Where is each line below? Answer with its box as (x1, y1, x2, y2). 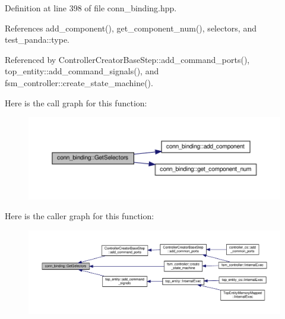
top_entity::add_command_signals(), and (5, 65, 159, 77)
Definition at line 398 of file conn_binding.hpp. (5, 2, 177, 14)
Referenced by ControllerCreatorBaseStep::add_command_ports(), (5, 53, 250, 65)
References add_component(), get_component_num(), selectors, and (5, 21, 256, 34)
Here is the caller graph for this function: (5, 210, 154, 222)
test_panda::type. (5, 33, 69, 46)
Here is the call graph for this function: (5, 96, 147, 109)
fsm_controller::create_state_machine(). (5, 76, 153, 89)
